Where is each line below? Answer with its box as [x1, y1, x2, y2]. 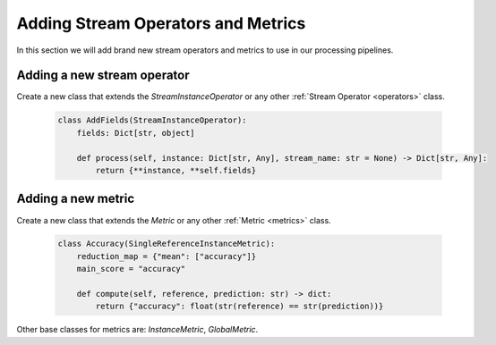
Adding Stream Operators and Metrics [16, 13, 306, 33]
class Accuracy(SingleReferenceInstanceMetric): [57, 239, 276, 249]
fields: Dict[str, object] [76, 128, 196, 138]
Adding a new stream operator [16, 68, 190, 83]
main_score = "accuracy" [76, 264, 186, 274]
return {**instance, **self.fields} [95, 165, 257, 175]
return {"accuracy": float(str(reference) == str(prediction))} [95, 301, 384, 312]
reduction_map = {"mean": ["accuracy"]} [76, 251, 257, 261]
